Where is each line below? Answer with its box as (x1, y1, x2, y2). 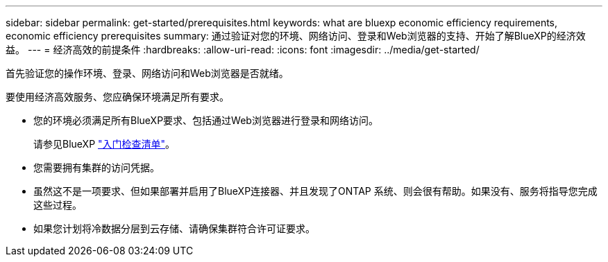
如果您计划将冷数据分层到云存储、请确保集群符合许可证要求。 (33, 222, 315, 234)
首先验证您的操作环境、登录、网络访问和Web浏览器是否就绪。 (6, 67, 289, 79)
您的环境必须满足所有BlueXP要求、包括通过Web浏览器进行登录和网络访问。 (33, 114, 378, 126)
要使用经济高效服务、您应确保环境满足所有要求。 (6, 91, 229, 103)
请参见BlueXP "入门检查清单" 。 (33, 138, 176, 150)
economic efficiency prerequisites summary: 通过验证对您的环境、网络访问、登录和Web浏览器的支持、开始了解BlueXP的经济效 (6, 30, 586, 42)
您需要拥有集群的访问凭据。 (33, 161, 160, 173)
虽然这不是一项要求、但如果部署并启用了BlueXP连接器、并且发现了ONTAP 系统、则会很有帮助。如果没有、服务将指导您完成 (33, 185, 598, 197)
